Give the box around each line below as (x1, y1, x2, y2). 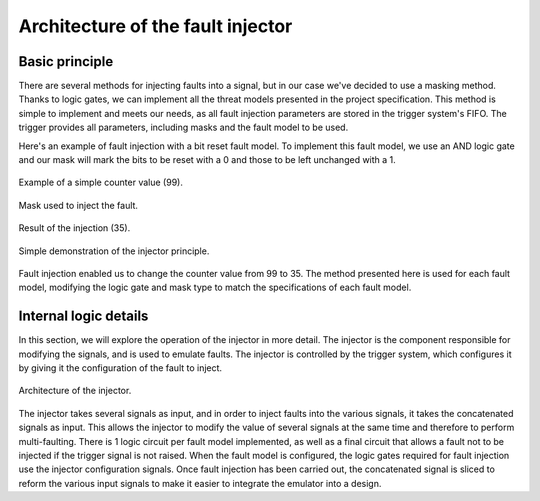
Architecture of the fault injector (18, 15, 293, 37)
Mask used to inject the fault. (18, 199, 139, 211)
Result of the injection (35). (18, 222, 131, 234)
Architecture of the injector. (18, 385, 132, 397)
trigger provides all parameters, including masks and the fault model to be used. (18, 121, 349, 134)
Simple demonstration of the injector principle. (18, 245, 210, 257)
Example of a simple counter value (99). (18, 176, 184, 189)
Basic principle (18, 53, 114, 70)
